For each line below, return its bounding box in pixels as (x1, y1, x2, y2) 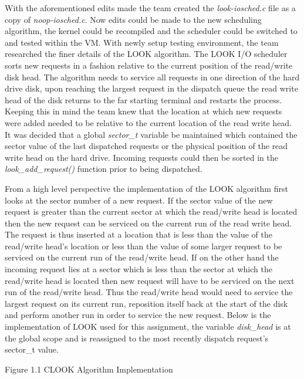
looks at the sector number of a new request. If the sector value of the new (5, 194, 273, 206)
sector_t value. (5, 343, 59, 356)
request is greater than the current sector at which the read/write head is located (5, 205, 298, 218)
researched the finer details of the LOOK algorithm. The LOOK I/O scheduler (5, 48, 288, 60)
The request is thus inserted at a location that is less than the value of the (5, 228, 272, 241)
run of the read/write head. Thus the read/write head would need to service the (5, 286, 293, 298)
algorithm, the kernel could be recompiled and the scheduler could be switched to (5, 25, 298, 37)
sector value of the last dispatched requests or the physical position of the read (5, 140, 288, 152)
